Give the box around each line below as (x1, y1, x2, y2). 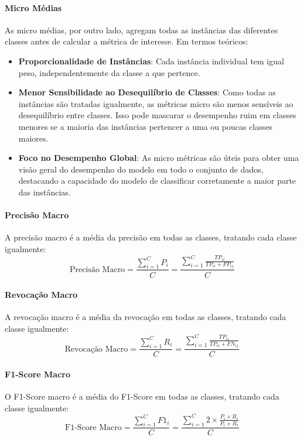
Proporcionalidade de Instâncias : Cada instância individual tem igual (18, 54, 284, 67)
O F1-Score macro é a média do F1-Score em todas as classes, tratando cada (5, 390, 279, 403)
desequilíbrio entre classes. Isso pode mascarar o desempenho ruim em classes (18, 109, 296, 121)
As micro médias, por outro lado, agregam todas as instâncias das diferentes (5, 23, 278, 36)
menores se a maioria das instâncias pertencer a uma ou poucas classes (18, 120, 273, 132)
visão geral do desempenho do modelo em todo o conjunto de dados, (18, 163, 264, 175)
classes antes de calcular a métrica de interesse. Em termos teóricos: (5, 35, 248, 47)
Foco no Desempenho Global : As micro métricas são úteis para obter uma (18, 152, 299, 164)
